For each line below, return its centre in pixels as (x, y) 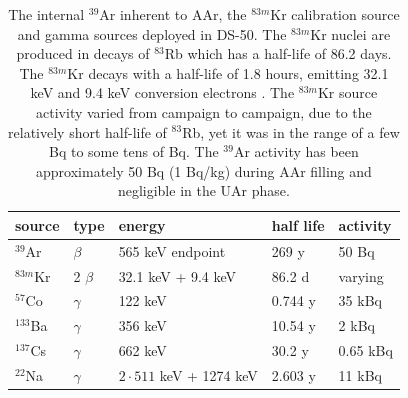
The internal (46, 14)
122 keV (142, 300)
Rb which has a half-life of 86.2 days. (278, 53)
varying (361, 275)
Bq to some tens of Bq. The (133, 151)
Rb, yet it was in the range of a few (291, 131)
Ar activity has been (296, 151)
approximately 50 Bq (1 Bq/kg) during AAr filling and (204, 170)
